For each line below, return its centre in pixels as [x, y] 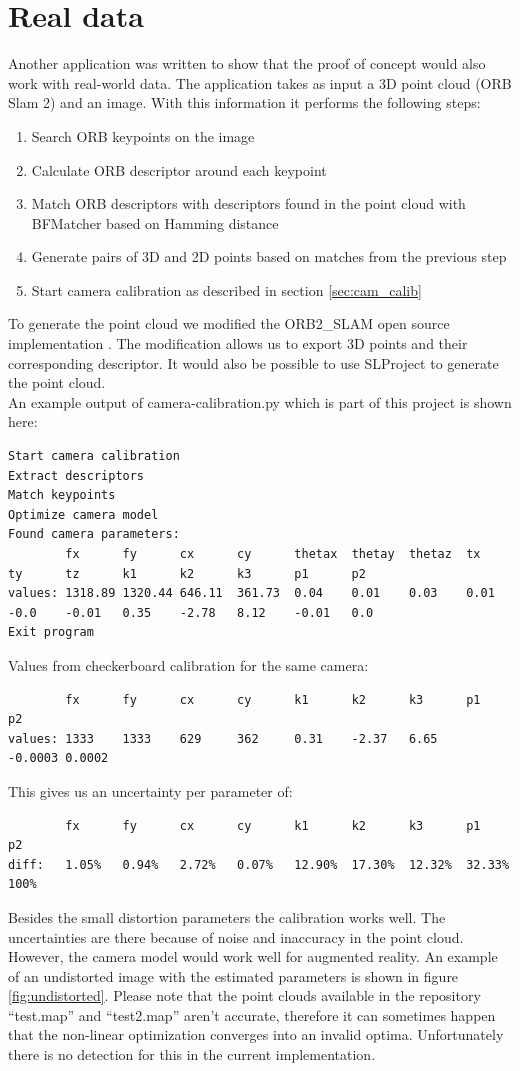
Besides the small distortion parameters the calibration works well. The [227, 916]
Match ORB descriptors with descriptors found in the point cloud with [248, 203]
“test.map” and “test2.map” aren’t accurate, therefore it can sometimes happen [252, 1014]
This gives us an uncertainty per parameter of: [150, 790]
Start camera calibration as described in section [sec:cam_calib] [226, 289]
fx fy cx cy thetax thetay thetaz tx [273, 554]
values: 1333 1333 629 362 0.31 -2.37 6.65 [223, 738]
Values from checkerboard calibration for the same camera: [188, 664]
